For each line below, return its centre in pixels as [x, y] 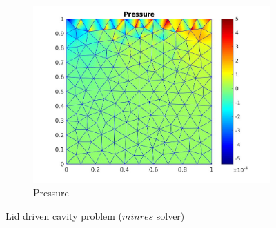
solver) [170, 216]
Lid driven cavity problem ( [64, 216]
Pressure [51, 193]
